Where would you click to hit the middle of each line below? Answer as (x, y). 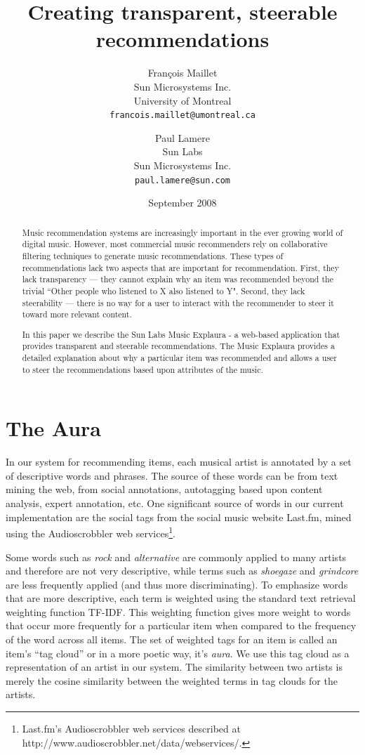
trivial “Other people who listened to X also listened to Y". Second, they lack (164, 290)
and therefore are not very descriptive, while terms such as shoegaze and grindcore (182, 571)
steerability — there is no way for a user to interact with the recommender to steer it (178, 302)
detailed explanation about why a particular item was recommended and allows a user (180, 358)
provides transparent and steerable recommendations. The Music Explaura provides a (178, 346)
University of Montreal (182, 100)
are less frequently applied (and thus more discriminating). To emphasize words (177, 584)
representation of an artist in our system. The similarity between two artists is (174, 667)
